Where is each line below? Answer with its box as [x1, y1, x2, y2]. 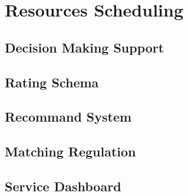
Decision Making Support [5, 38, 164, 56]
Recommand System [5, 107, 132, 126]
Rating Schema [5, 73, 99, 91]
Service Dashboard [5, 177, 121, 195]
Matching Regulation [5, 142, 136, 161]
